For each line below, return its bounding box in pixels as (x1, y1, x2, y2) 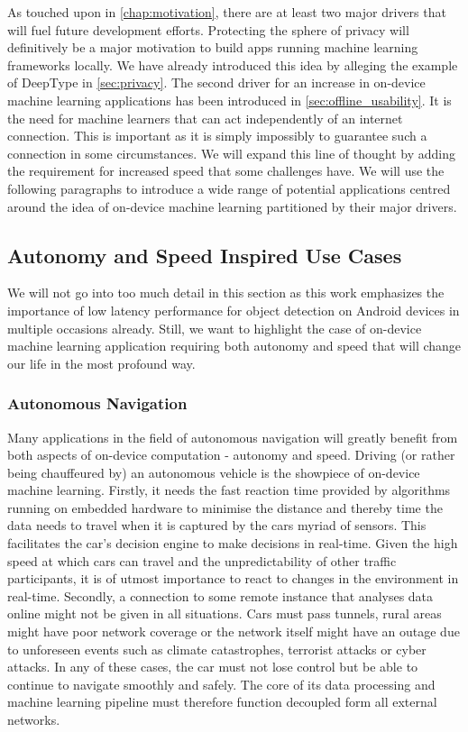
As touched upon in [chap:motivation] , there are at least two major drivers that (7, 3, 446, 21)
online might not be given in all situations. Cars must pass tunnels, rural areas (7, 604, 442, 623)
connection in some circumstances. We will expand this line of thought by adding (7, 143, 455, 162)
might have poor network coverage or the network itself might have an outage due (7, 622, 460, 641)
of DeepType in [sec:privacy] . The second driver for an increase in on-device (7, 73, 426, 92)
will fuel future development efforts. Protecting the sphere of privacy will (7, 20, 409, 39)
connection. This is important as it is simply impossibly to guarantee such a (7, 126, 427, 145)
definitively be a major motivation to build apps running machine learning (7, 38, 418, 57)
